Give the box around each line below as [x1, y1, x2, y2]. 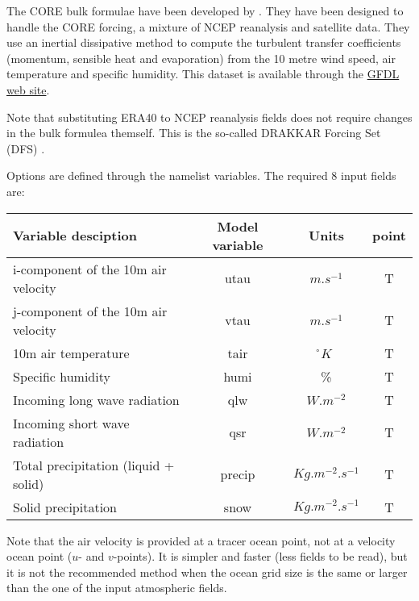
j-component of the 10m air [13, 301, 168, 320]
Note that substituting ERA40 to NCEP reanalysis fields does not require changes [6, 108, 413, 125]
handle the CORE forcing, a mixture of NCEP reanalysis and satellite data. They [6, 18, 410, 35]
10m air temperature [13, 343, 130, 362]
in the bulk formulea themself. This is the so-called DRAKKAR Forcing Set [6, 124, 381, 141]
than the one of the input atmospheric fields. [6, 579, 227, 596]
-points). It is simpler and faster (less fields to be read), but [113, 548, 408, 565]
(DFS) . [6, 140, 45, 157]
